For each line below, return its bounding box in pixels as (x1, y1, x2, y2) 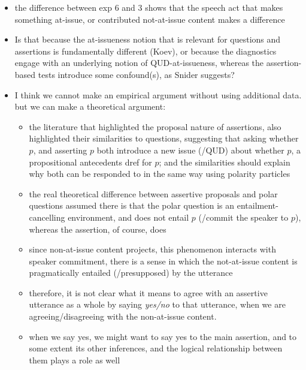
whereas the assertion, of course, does (29, 222, 166, 235)
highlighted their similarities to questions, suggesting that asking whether (29, 132, 299, 145)
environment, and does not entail (68, 210, 189, 223)
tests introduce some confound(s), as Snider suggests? (38, 68, 235, 80)
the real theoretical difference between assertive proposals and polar (29, 187, 278, 200)
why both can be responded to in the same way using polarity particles (29, 167, 290, 180)
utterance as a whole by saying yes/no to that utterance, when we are (29, 298, 286, 311)
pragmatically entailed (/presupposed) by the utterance (29, 266, 233, 279)
